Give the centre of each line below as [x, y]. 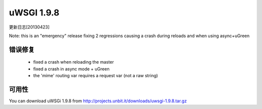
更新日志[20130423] [29, 27]
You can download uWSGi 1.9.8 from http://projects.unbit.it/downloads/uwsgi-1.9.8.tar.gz [98, 101]
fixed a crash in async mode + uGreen [71, 69]
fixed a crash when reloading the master [74, 62]
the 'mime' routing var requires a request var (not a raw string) [96, 76]
